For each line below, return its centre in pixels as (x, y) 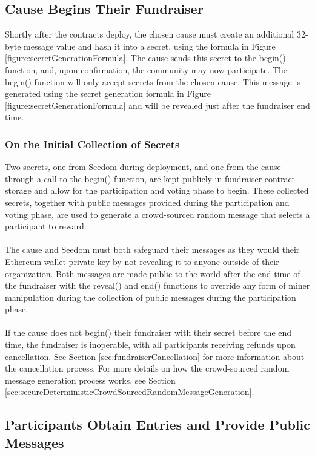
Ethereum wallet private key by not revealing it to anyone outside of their (142, 261)
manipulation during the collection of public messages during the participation (151, 297)
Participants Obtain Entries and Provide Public (157, 424)
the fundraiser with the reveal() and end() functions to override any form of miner (157, 285)
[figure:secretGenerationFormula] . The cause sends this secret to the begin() (145, 58)
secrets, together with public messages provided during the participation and (147, 202)
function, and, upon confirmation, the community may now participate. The (146, 69)
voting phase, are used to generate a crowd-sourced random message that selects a (157, 214)
